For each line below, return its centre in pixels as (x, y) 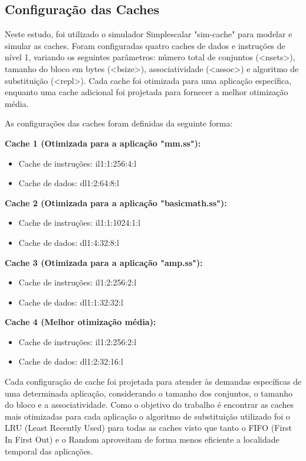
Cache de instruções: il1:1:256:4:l (78, 163)
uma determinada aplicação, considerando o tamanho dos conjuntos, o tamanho (149, 393)
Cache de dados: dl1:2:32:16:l (71, 361)
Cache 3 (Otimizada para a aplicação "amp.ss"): (104, 262)
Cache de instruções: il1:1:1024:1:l (80, 223)
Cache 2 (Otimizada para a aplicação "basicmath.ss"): (116, 202)
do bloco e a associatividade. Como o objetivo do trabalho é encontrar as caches (149, 405)
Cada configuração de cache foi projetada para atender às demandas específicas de (153, 382)
